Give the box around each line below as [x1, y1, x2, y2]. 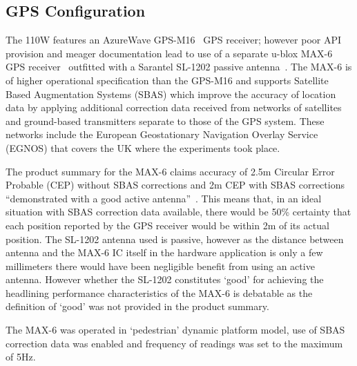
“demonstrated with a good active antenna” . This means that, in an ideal [6, 191, 322, 205]
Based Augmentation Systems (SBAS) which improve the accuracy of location [6, 86, 336, 101]
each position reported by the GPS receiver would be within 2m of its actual [6, 218, 329, 232]
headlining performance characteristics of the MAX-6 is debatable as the [6, 285, 313, 300]
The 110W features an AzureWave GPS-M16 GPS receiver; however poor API [6, 32, 342, 47]
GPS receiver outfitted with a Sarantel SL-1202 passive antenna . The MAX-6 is [6, 59, 352, 74]
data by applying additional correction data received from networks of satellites [6, 100, 342, 115]
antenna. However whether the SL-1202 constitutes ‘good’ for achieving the [6, 272, 324, 287]
